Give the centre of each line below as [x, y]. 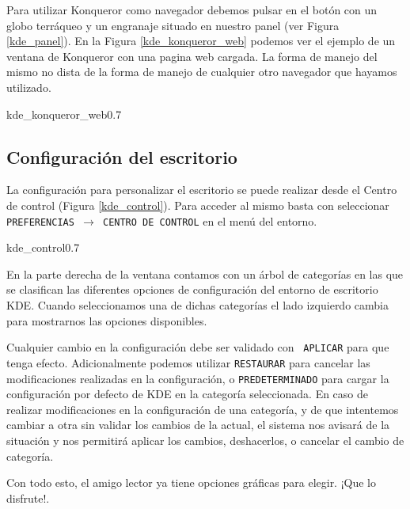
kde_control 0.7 [43, 247]
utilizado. [29, 87]
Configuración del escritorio [122, 156]
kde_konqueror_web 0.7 [64, 114]
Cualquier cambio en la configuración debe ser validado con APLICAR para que [198, 347]
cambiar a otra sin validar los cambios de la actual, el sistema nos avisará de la [198, 425]
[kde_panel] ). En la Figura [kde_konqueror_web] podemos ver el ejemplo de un [201, 41]
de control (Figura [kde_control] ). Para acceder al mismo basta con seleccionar [198, 205]
